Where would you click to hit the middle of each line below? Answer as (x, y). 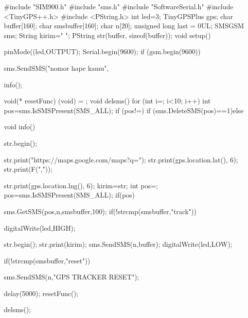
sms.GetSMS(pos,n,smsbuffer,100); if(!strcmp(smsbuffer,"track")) (100, 211)
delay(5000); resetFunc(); (41, 293)
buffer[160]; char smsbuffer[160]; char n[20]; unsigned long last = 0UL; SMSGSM (124, 26)
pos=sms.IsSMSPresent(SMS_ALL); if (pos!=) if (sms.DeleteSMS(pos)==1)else (124, 110)
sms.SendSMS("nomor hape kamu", (56, 68)
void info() (20, 127)
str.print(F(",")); (28, 169)
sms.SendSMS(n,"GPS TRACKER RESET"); (71, 277)
